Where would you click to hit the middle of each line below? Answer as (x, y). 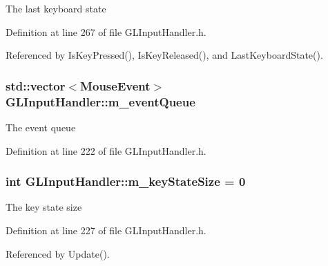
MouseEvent (115, 85)
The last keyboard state (56, 8)
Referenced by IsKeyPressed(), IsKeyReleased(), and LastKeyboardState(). (164, 55)
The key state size (44, 207)
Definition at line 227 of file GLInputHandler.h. (106, 230)
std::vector (36, 85)
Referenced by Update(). (58, 253)
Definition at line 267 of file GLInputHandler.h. (106, 31)
